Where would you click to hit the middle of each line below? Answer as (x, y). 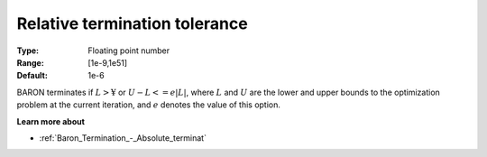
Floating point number (129, 51)
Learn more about (51, 121)
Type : (28, 51)
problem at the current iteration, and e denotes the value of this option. (149, 105)
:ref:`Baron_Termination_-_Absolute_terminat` (123, 138)
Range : (30, 62)
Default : (32, 76)
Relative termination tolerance (132, 23)
